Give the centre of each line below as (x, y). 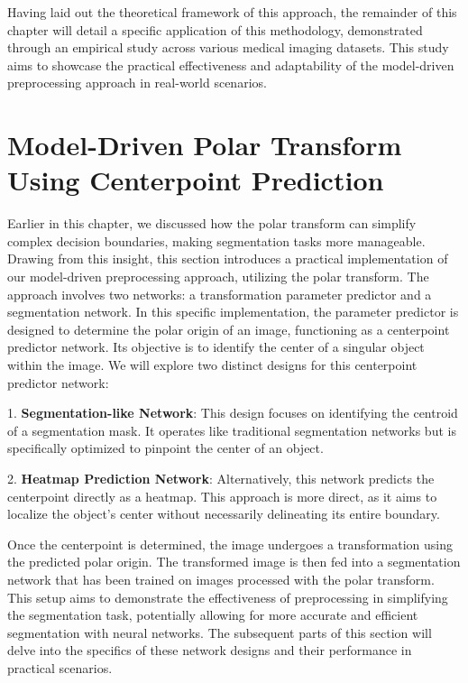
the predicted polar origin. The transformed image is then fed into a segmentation (234, 562)
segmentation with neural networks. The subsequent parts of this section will (220, 632)
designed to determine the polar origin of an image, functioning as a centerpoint (229, 329)
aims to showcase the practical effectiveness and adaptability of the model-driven (231, 65)
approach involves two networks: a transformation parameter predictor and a (220, 294)
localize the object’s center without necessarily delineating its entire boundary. (224, 514)
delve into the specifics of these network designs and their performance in (210, 650)
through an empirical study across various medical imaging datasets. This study (228, 47)
